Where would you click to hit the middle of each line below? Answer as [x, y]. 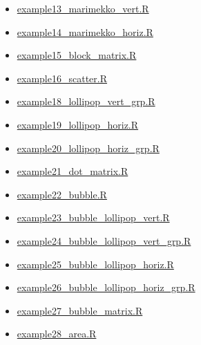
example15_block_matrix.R [77, 55]
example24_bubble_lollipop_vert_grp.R [104, 240]
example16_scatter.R [62, 78]
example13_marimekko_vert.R [83, 8]
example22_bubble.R [62, 194]
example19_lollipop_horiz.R [78, 124]
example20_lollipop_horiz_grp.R [88, 148]
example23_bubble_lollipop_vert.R [93, 217]
